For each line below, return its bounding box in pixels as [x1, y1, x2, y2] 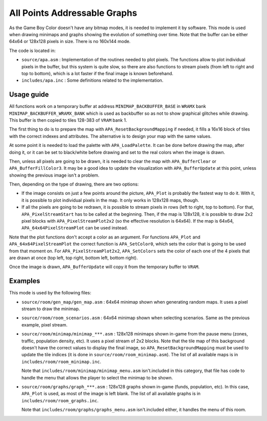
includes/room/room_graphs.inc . [21, 397, 99, 403]
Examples [9, 277, 41, 285]
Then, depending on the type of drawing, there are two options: [9, 181, 139, 187]
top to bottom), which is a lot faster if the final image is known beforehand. [21, 70, 174, 76]
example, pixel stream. [21, 322, 68, 327]
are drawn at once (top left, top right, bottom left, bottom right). [9, 255, 138, 261]
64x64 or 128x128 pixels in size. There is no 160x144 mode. [9, 39, 131, 45]
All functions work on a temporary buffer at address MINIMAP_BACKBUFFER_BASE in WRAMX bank [9, 103, 206, 109]
